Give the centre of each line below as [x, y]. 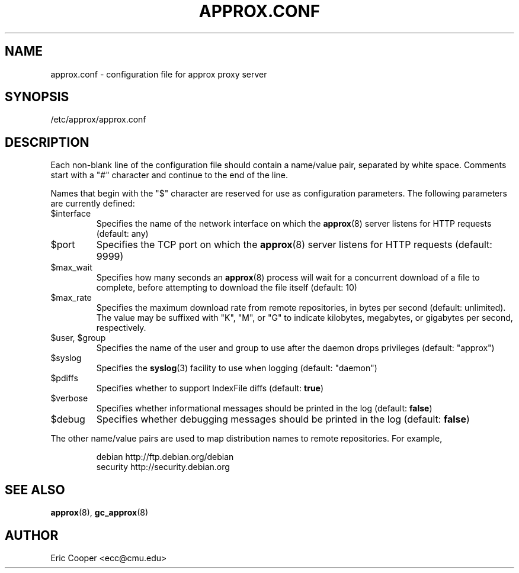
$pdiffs [64, 378]
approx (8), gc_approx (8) [100, 513]
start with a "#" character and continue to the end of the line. [169, 175]
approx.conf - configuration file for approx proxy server [159, 74]
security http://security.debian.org [163, 467]
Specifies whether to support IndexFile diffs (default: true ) [210, 388]
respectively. [121, 328]
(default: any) [122, 234]
